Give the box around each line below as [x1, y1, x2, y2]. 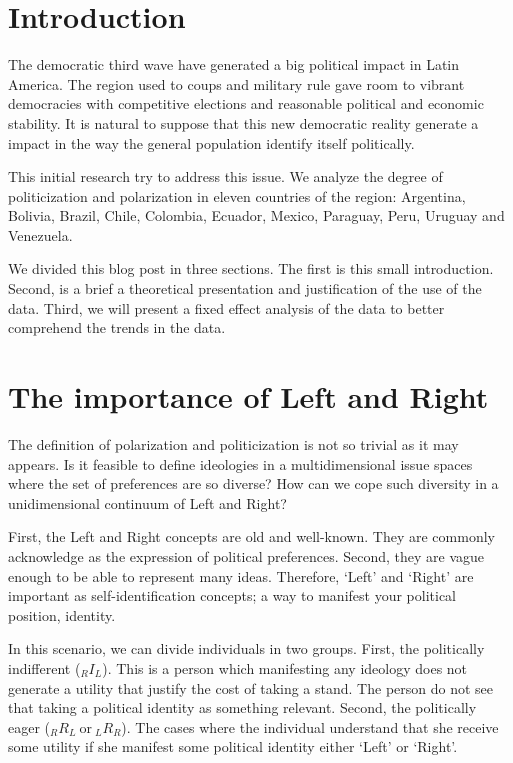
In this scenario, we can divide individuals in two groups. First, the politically [8, 638, 485, 659]
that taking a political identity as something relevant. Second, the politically [8, 697, 477, 718]
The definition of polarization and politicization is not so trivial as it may [8, 433, 459, 454]
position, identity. [8, 604, 116, 625]
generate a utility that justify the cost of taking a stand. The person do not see [8, 677, 494, 698]
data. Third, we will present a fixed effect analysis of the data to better [8, 297, 445, 318]
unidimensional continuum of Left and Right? [8, 492, 287, 513]
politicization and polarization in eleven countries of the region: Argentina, [8, 185, 466, 206]
